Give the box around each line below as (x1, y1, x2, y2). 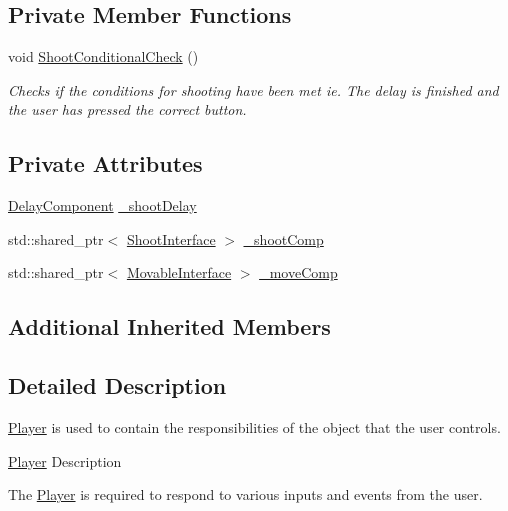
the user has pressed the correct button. (8, 99, 247, 120)
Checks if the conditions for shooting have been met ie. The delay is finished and (8, 79, 499, 100)
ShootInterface (126, 228, 216, 249)
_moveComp (259, 262, 338, 283)
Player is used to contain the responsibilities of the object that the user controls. (8, 416, 501, 437)
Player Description (8, 450, 122, 471)
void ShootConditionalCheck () (8, 46, 199, 67)
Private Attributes (8, 148, 203, 179)
